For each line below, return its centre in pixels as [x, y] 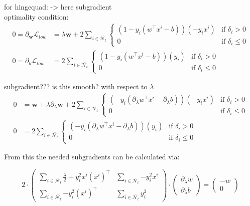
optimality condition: [36, 16]
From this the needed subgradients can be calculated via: [92, 157]
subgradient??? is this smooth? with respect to [76, 86]
